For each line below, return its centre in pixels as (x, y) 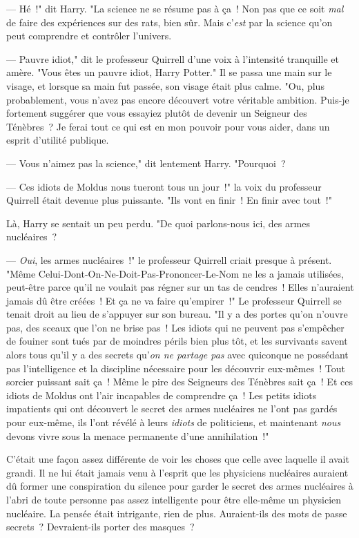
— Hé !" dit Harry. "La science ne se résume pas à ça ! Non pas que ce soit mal (175, 8)
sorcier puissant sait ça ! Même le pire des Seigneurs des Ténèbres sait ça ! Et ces (179, 382)
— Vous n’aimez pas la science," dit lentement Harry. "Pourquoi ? (146, 163)
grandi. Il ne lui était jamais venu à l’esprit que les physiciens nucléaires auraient (177, 472)
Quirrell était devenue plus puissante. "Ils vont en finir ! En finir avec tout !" (169, 200)
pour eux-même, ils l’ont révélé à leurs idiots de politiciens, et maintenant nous (174, 422)
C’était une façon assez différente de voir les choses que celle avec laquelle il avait (178, 459)
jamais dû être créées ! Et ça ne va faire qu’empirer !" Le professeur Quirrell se (174, 300)
